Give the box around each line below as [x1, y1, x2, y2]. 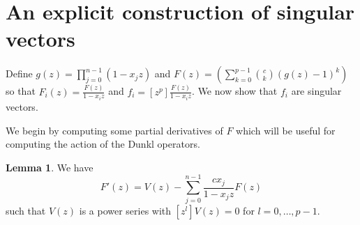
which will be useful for [236, 123, 336, 137]
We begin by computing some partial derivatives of [6, 123, 223, 137]
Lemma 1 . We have [6, 160, 93, 174]
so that [6, 84, 36, 98]
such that [6, 203, 46, 217]
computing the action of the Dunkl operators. [6, 137, 200, 151]
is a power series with [79, 203, 172, 217]
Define [6, 66, 33, 81]
